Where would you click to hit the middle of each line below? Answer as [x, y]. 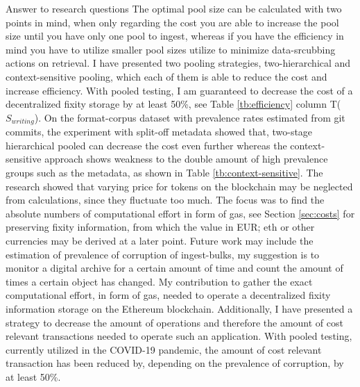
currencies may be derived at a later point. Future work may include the [160, 240]
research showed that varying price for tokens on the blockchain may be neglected [179, 186]
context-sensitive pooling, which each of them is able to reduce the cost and [166, 76]
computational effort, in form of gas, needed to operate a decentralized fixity [168, 295]
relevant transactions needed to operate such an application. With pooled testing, [179, 336]
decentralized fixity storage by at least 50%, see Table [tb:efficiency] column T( [173, 104]
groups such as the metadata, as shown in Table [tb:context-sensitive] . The [164, 172]
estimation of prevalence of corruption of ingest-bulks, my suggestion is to [163, 254]
